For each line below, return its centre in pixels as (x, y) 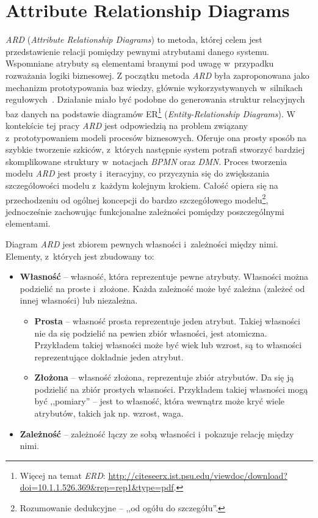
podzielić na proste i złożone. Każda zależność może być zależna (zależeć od (162, 288)
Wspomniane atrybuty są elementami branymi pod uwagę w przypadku (140, 63)
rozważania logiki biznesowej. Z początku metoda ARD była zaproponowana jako (157, 75)
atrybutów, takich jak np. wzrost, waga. (109, 413)
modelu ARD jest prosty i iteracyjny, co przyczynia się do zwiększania (138, 173)
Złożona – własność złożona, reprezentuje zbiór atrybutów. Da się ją (164, 377)
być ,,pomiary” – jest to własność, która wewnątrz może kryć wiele (160, 401)
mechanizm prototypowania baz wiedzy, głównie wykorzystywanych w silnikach (154, 87)
